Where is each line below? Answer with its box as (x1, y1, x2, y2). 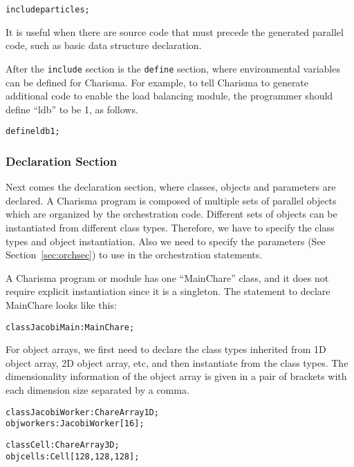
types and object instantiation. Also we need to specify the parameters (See (6, 233, 326, 248)
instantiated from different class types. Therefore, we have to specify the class (6, 220, 335, 234)
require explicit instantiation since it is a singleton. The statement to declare (6, 284, 330, 298)
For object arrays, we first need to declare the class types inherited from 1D (6, 342, 326, 356)
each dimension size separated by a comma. (6, 382, 189, 397)
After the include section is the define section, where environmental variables (6, 61, 340, 75)
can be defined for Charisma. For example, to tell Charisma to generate (6, 75, 309, 89)
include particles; (6, 5, 90, 15)
